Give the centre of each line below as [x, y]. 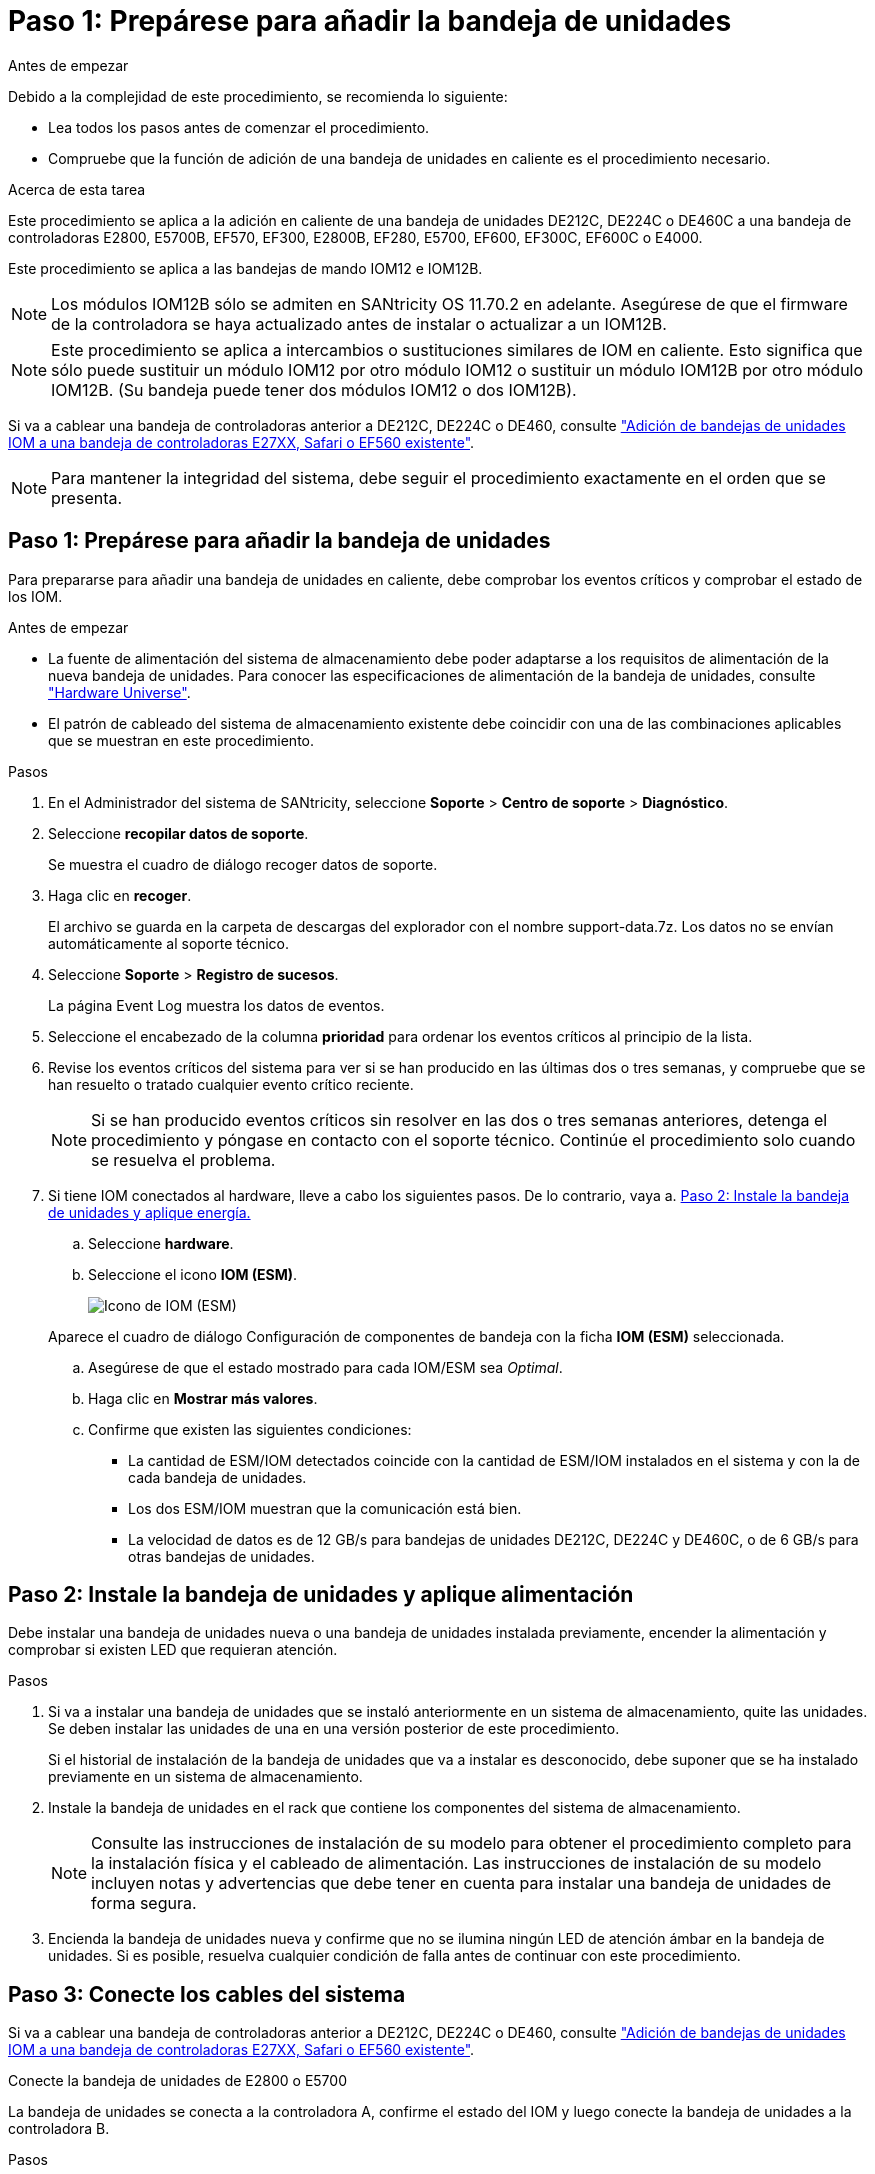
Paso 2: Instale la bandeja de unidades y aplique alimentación [321, 1595]
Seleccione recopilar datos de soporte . [178, 833]
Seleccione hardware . [161, 1243]
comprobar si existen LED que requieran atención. [173, 1650]
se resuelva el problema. [183, 1159]
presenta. [87, 497]
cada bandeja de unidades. [217, 1477]
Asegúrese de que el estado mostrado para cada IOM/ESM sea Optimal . [325, 1367]
